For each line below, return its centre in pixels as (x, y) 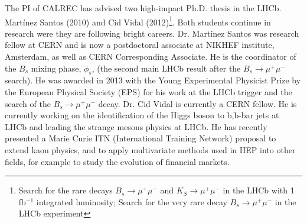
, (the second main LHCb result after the (166, 68)
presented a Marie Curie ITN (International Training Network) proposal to (141, 138)
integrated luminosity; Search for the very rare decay (132, 201)
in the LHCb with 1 (259, 190)
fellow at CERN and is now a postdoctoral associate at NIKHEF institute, (140, 45)
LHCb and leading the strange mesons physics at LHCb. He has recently (136, 126)
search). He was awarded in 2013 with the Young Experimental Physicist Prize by (153, 80)
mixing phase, (56, 68)
